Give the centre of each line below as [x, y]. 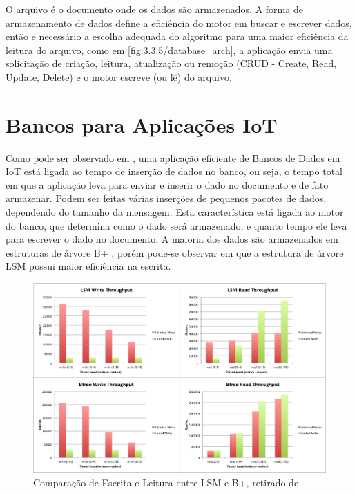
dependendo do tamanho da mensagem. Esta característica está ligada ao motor [175, 212]
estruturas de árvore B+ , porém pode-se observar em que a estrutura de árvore [175, 252]
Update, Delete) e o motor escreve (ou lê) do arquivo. [119, 76]
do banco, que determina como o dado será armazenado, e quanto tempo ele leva [176, 225]
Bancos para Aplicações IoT [142, 124]
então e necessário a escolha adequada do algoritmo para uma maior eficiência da [177, 36]
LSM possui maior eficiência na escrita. [88, 266]
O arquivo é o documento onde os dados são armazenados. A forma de [154, 9]
